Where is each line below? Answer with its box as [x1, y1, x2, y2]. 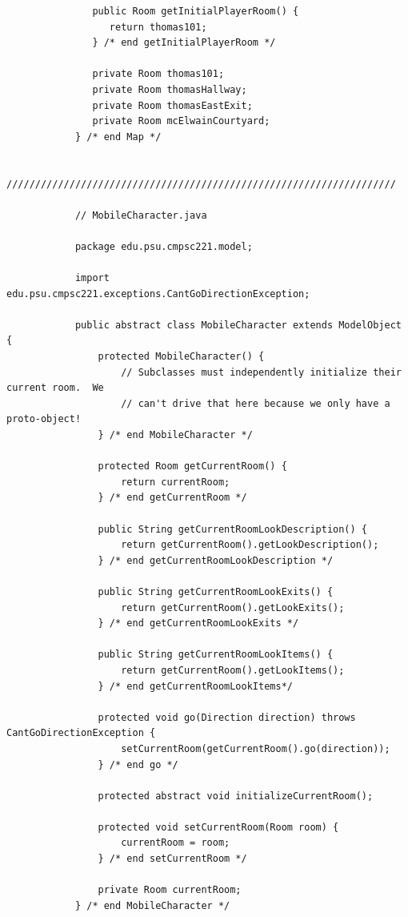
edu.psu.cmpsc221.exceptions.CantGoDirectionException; [6, 288, 310, 300]
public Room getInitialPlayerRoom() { [92, 6, 299, 17]
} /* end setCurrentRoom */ [98, 853, 247, 865]
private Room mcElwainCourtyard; [92, 115, 270, 127]
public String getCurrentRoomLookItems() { [98, 649, 334, 661]
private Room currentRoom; [98, 884, 242, 896]
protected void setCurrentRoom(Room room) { [98, 821, 339, 833]
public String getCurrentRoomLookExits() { [98, 585, 334, 597]
